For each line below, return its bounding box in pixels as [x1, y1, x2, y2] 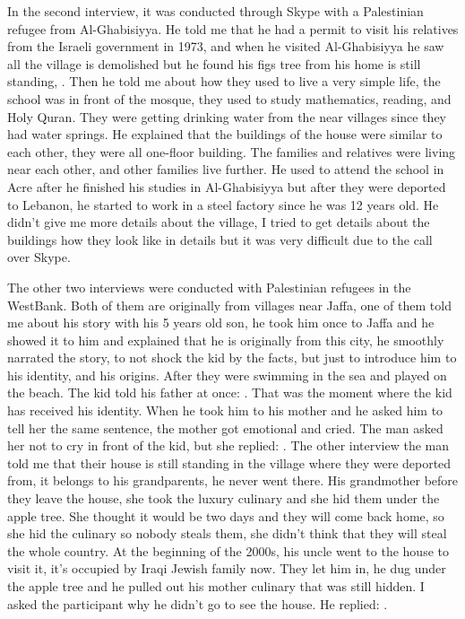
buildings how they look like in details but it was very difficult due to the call [7, 230, 433, 248]
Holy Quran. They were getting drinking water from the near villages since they [7, 107, 446, 126]
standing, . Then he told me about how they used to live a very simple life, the [7, 72, 441, 91]
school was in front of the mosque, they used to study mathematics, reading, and [7, 89, 452, 108]
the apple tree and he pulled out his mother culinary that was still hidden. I [7, 577, 425, 595]
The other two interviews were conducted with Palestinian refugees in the [7, 277, 411, 296]
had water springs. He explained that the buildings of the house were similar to [7, 125, 443, 144]
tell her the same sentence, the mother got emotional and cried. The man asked [7, 418, 443, 437]
